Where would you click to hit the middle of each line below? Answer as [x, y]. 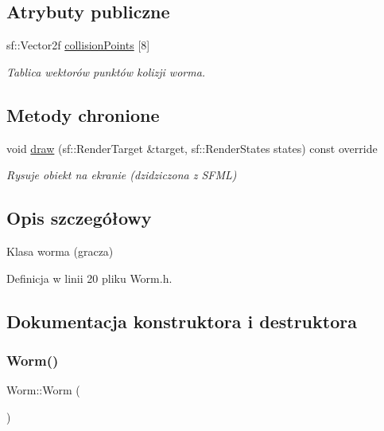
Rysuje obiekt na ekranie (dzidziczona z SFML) [122, 175]
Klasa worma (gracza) [60, 251]
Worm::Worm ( [43, 390]
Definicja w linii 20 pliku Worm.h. [89, 278]
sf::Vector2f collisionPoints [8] [78, 45]
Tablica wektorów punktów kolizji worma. [106, 71]
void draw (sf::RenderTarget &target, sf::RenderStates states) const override [192, 148]
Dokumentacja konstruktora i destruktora [182, 321]
